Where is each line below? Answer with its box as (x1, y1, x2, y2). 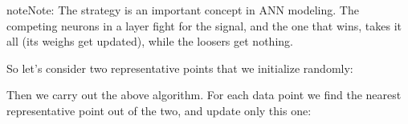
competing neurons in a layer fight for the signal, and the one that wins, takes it (6, 17, 402, 34)
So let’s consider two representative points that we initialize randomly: (6, 59, 353, 76)
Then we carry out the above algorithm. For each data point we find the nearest (6, 86, 402, 103)
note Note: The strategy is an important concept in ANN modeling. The (6, 2, 359, 18)
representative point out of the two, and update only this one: (6, 102, 312, 118)
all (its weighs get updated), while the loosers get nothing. (6, 33, 293, 50)
